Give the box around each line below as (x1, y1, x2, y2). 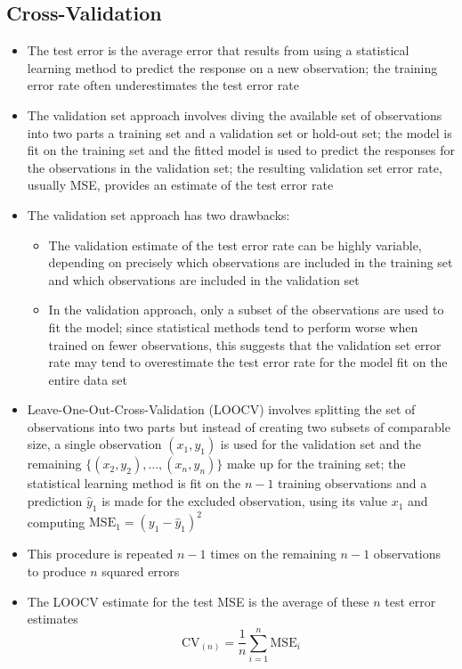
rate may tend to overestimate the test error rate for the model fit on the (48, 353, 448, 371)
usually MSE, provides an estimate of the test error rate (27, 175, 334, 194)
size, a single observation (27, 435, 162, 453)
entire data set (48, 370, 127, 388)
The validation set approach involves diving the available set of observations (27, 105, 442, 124)
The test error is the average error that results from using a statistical (27, 41, 409, 60)
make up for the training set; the (226, 454, 406, 473)
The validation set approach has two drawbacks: (27, 205, 290, 224)
